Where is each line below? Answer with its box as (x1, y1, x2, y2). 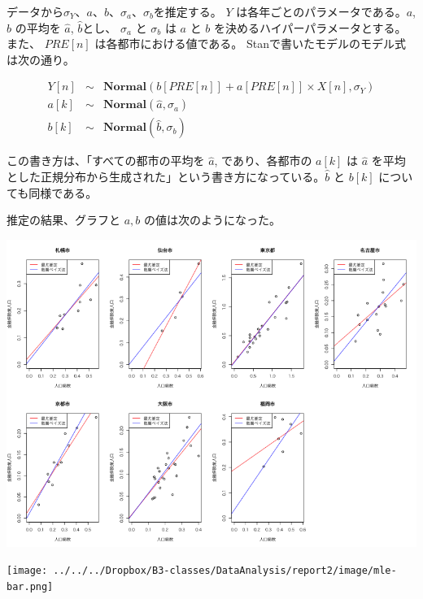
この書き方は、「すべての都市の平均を (7, 152, 205, 169)
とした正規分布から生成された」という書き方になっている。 (7, 168, 325, 185)
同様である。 (28, 184, 98, 201)
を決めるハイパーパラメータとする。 (214, 19, 407, 36)
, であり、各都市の (214, 152, 312, 169)
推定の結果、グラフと (7, 211, 120, 228)
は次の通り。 (7, 50, 75, 67)
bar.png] (7, 581, 54, 593)
